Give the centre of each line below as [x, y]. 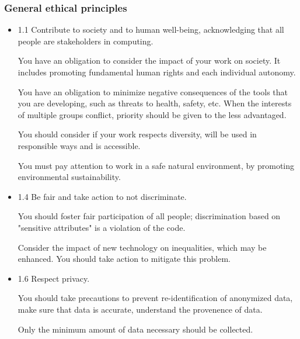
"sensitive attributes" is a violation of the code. [102, 227]
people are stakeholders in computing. [86, 41]
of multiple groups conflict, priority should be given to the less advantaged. [152, 114]
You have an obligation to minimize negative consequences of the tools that [153, 91]
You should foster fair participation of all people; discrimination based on [149, 216]
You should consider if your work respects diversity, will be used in [137, 134]
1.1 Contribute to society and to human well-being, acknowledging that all [151, 30]
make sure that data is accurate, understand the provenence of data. [140, 309]
